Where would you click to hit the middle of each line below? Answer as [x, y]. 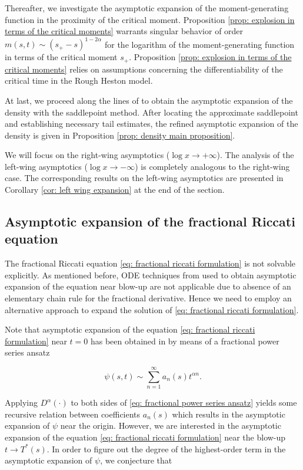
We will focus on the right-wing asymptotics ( [87, 155]
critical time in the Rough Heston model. [79, 80]
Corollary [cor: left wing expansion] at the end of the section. [115, 190]
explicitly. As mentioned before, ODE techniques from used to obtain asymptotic [151, 275]
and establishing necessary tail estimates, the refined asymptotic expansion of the [151, 124]
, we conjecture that [136, 460]
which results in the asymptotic [229, 414]
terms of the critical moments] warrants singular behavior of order [124, 31]
